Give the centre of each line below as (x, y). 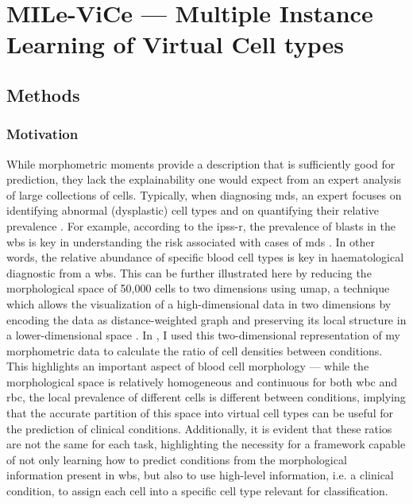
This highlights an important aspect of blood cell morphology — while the (188, 366)
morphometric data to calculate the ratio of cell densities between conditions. (195, 350)
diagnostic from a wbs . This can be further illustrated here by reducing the (189, 272)
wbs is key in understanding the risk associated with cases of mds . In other (191, 241)
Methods (43, 94)
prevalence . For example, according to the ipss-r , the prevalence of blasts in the (201, 225)
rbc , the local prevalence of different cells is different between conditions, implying (206, 397)
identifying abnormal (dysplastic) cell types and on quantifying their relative (193, 210)
